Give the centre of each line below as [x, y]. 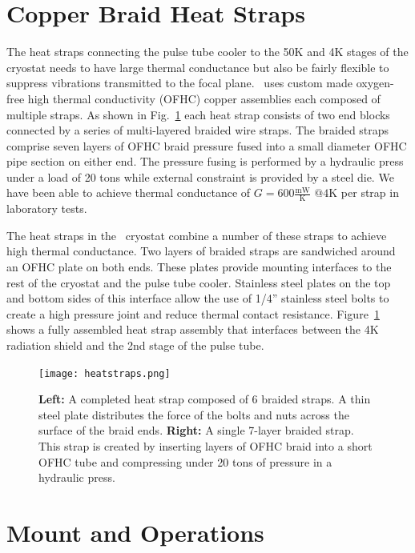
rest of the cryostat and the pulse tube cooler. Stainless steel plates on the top [199, 282]
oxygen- [375, 83]
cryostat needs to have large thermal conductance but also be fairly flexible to [198, 67]
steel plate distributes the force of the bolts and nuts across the [194, 414]
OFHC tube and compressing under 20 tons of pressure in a [185, 461]
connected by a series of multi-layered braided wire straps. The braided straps [198, 130]
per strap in [370, 192]
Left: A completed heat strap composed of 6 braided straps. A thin [205, 399]
